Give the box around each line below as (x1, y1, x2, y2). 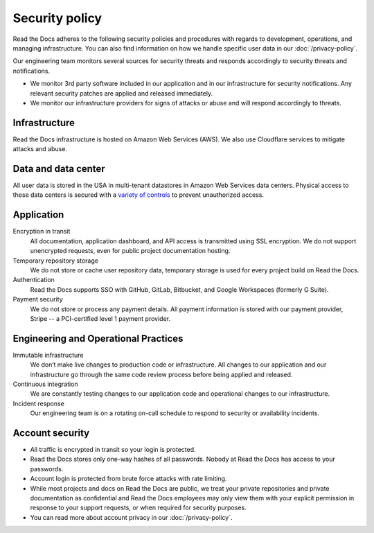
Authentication (12, 276, 55, 284)
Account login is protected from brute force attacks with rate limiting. (30, 475, 227, 483)
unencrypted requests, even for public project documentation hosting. (30, 247, 231, 255)
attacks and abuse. (12, 145, 67, 153)
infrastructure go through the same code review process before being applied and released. (30, 370, 293, 378)
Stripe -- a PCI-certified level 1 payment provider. (30, 314, 171, 322)
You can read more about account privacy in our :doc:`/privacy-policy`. (30, 513, 233, 521)
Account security (12, 427, 90, 439)
